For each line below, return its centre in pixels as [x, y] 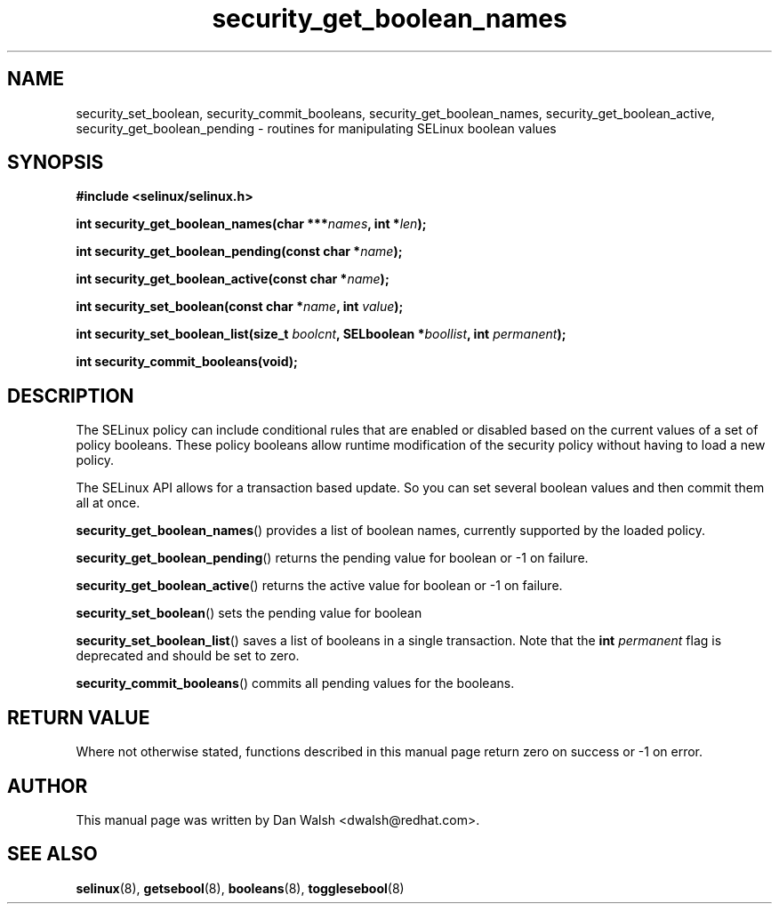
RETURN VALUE [79, 717]
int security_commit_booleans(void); [187, 362]
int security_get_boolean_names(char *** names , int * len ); [251, 224]
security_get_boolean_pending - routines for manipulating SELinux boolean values [316, 128]
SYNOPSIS [56, 163]
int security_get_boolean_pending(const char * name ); [239, 252]
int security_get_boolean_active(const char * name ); [233, 279]
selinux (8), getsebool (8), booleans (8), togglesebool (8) [240, 888]
